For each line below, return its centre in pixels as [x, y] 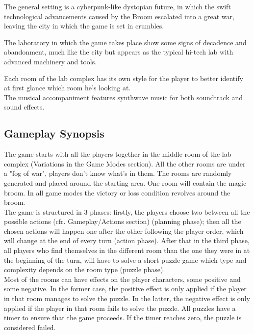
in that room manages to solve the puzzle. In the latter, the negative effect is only [127, 298]
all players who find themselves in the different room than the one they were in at [127, 250]
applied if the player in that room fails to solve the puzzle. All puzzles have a [120, 308]
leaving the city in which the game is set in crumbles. [84, 26]
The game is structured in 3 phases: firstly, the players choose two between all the [127, 211]
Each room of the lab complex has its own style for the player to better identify [124, 78]
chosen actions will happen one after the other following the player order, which [124, 231]
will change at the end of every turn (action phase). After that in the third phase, [127, 240]
